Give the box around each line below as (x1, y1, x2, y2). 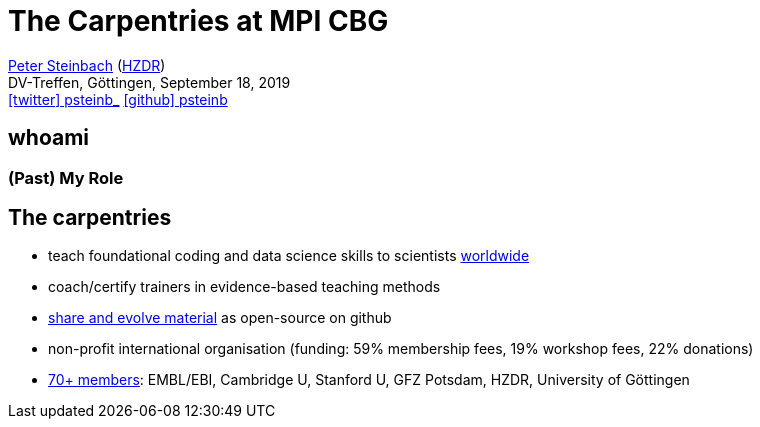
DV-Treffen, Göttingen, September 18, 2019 (8, 73, 291, 91)
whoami (8, 125, 90, 151)
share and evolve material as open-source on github (48, 309, 392, 327)
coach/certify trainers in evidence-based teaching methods (48, 278, 441, 296)
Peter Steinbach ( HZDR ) (8, 56, 166, 74)
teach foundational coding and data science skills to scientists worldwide (48, 247, 530, 265)
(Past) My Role (8, 167, 124, 188)
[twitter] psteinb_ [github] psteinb (8, 90, 228, 108)
